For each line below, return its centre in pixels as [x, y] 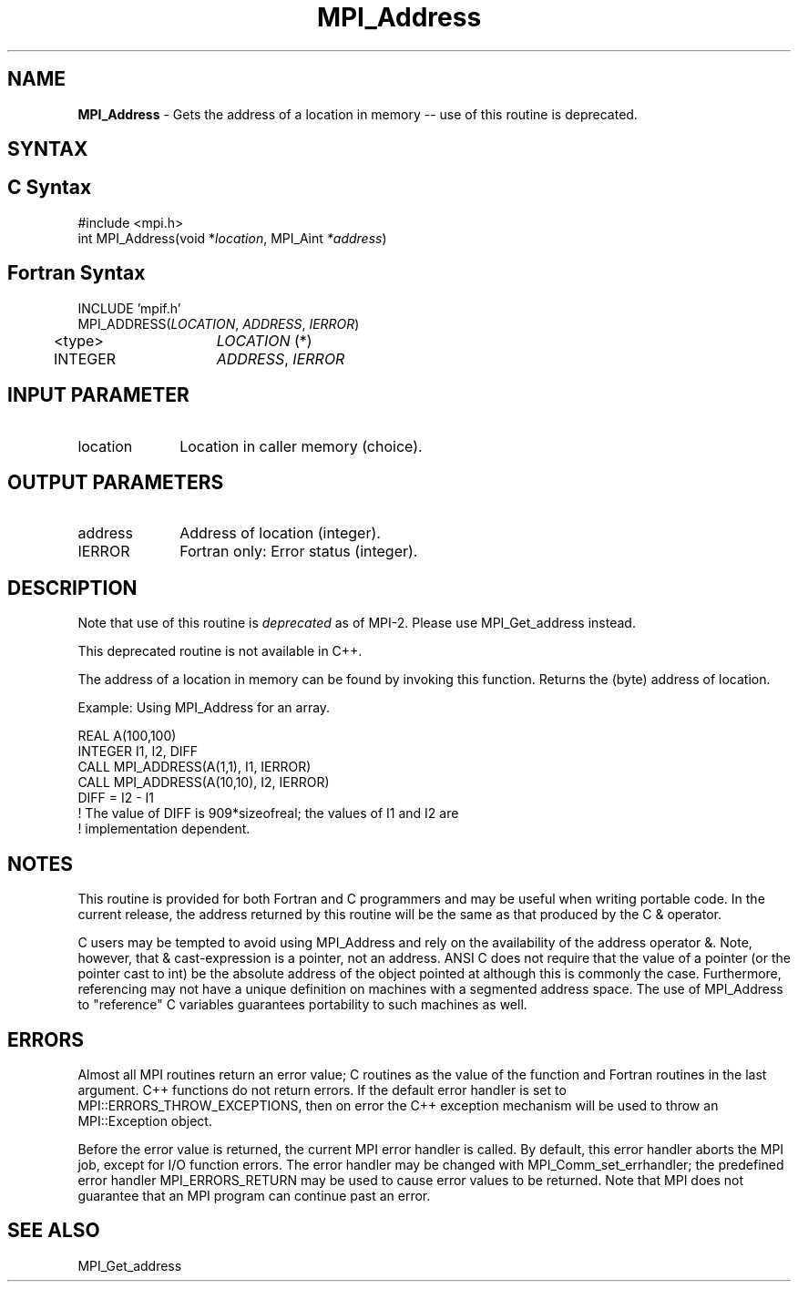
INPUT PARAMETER [98, 395]
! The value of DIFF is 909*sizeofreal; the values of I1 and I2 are [268, 813]
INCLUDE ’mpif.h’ [129, 308]
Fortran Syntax [77, 273]
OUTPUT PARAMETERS [116, 482]
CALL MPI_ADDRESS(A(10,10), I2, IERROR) [204, 783]
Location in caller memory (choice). [301, 446]
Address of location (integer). [280, 533]
